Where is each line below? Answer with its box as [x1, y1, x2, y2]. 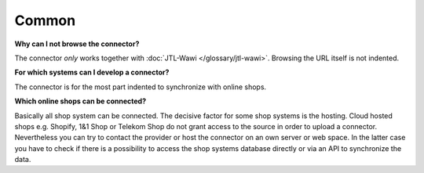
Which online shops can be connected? [14, 96, 147, 106]
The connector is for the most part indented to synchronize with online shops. [14, 82, 267, 92]
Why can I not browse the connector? [14, 39, 140, 49]
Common [14, 12, 76, 29]
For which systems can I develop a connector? [14, 67, 170, 77]
